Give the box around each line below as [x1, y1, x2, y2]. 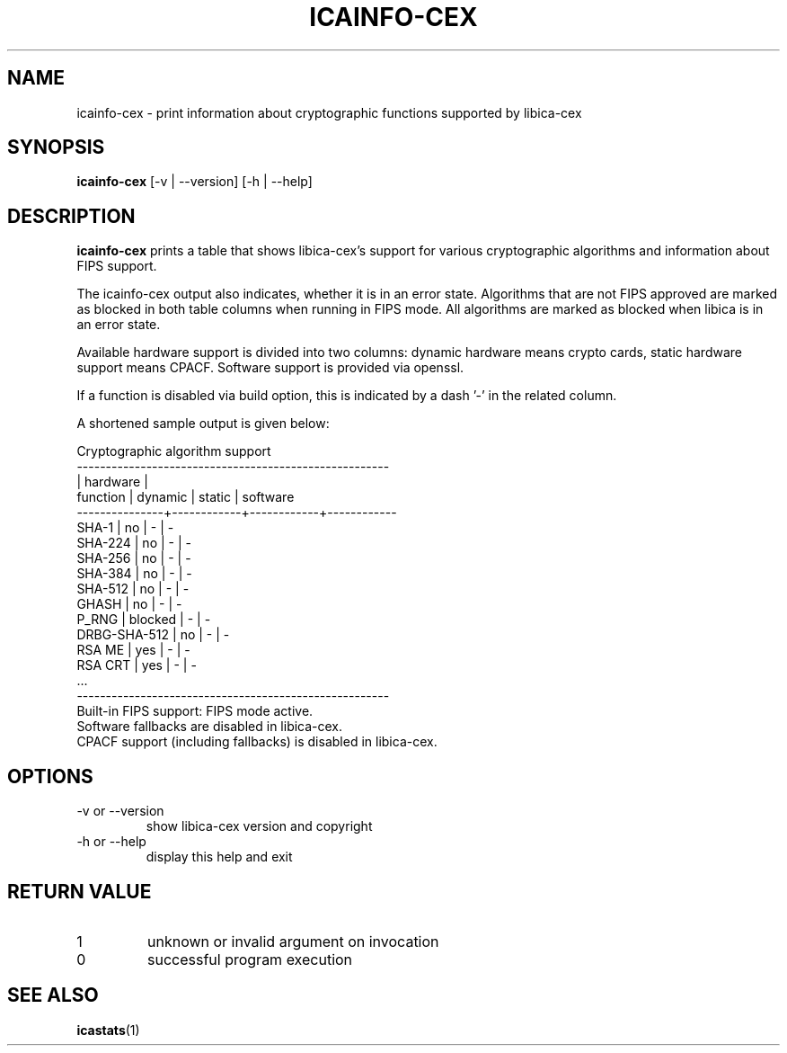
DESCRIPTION [7, 204, 136, 228]
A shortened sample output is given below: [76, 415, 330, 432]
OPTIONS [7, 764, 93, 788]
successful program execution [146, 950, 353, 968]
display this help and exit [146, 849, 293, 865]
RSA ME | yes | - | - [76, 642, 190, 658]
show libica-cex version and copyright [146, 818, 373, 834]
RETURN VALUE [7, 879, 152, 903]
